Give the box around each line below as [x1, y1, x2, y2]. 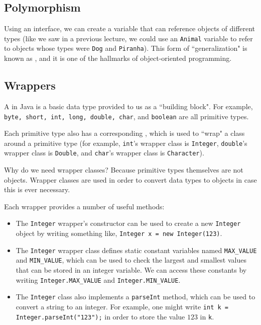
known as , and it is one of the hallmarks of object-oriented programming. [4, 53, 232, 63]
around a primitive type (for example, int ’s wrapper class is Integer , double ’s [4, 137, 247, 148]
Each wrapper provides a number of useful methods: [4, 201, 165, 211]
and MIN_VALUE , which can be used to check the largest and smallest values [16, 255, 246, 265]
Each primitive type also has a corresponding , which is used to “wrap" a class [4, 128, 245, 138]
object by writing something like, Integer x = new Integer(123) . [16, 228, 222, 238]
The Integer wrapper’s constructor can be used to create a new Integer [16, 218, 241, 228]
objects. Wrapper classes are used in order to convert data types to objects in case [4, 174, 257, 185]
